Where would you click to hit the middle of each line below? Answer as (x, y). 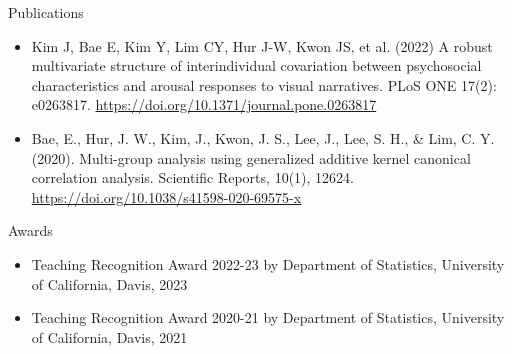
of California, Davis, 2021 (109, 336)
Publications (46, 12)
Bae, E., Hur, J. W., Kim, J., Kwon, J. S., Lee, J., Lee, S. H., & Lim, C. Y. (263, 137)
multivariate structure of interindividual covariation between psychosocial (256, 65)
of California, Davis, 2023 (109, 283)
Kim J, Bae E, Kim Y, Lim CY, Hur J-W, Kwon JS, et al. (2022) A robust (262, 45)
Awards (30, 230)
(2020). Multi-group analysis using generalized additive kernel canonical (251, 157)
